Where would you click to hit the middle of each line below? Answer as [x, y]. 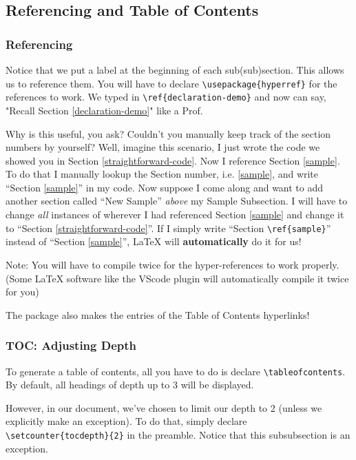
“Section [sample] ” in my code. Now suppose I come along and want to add [165, 187]
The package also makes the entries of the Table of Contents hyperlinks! [158, 314]
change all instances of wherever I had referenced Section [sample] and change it [175, 215]
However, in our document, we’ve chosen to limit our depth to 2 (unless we [164, 407]
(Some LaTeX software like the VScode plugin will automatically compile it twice [177, 278]
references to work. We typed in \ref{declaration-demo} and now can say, [166, 97]
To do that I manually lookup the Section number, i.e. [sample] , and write [162, 174]
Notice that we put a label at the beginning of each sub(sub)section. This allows [175, 70]
